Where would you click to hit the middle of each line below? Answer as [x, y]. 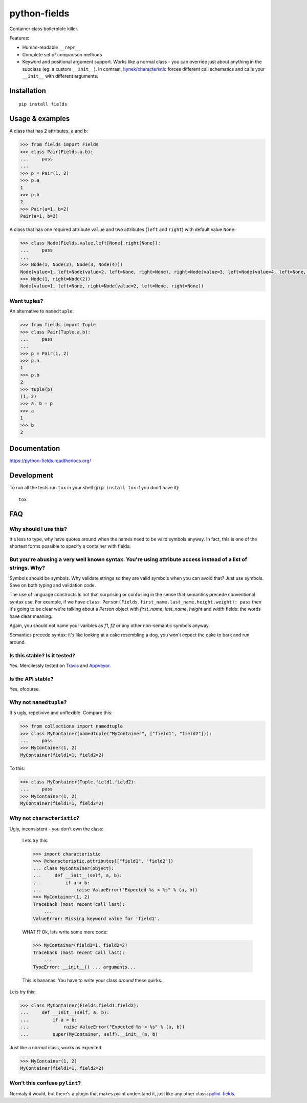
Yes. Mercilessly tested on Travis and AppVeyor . [60, 665]
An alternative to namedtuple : [42, 311]
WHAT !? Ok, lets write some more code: [65, 932]
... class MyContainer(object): [74, 868]
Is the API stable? [31, 679]
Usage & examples [40, 119]
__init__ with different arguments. [60, 76]
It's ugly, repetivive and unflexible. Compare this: [61, 713]
